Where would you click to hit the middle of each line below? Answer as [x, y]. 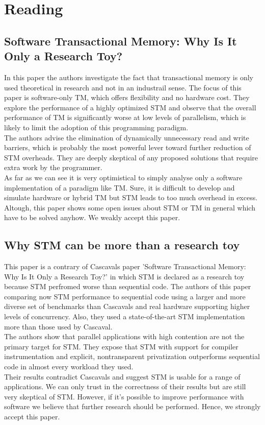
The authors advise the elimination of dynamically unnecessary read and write [127, 137]
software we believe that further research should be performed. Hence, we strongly [132, 406]
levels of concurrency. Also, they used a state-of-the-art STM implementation [125, 316]
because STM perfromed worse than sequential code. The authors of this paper [128, 286]
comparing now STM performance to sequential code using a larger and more [125, 296]
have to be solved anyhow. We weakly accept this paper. [92, 217]
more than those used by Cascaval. [58, 326]
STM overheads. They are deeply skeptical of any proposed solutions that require [131, 157]
